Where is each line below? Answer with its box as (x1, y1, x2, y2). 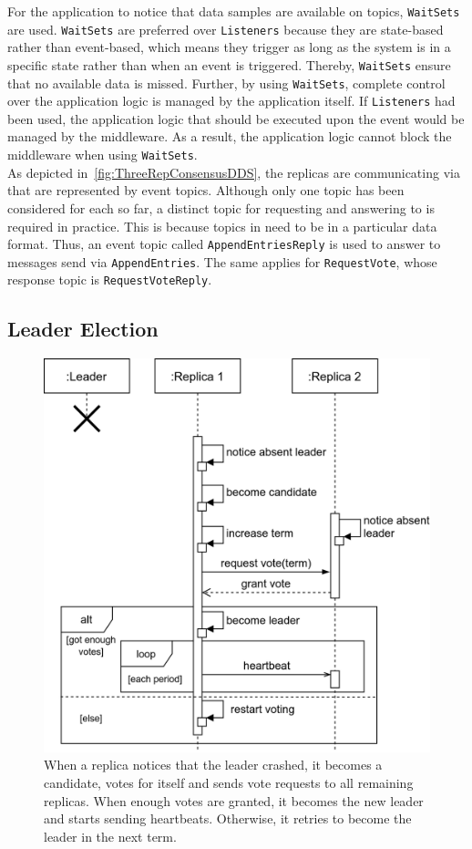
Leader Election (7, 315, 159, 343)
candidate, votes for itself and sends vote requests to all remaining (44, 773, 414, 792)
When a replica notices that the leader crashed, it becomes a (44, 755, 383, 774)
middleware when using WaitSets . (7, 145, 198, 164)
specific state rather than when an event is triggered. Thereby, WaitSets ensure (7, 55, 451, 74)
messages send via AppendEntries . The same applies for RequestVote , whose (7, 252, 437, 271)
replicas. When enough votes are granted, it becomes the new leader (44, 791, 424, 810)
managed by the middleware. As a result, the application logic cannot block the (7, 127, 452, 146)
